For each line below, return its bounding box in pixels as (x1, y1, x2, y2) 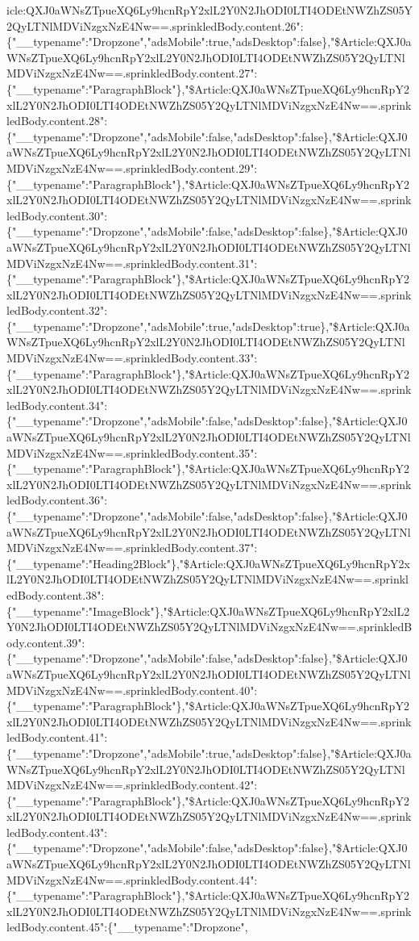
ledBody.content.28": (6, 112, 108, 129)
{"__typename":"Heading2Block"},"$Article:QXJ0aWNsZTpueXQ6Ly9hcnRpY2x (6, 554, 410, 571)
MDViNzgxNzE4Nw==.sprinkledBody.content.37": (6, 539, 258, 556)
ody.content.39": (6, 634, 85, 650)
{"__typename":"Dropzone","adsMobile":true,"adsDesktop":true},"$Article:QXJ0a (6, 317, 410, 334)
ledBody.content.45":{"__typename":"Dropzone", (6, 918, 248, 935)
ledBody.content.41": (6, 729, 108, 746)
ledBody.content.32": (6, 302, 108, 319)
